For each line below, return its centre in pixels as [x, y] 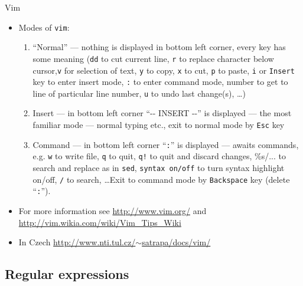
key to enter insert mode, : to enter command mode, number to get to [160, 82]
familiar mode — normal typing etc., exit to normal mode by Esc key [159, 125]
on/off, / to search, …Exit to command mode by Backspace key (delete [161, 179]
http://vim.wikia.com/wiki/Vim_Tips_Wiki [100, 222]
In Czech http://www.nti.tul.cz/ [77, 242]
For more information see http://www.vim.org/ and [113, 211]
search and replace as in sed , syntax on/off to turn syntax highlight [159, 168]
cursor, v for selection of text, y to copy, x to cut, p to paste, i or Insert [164, 70]
